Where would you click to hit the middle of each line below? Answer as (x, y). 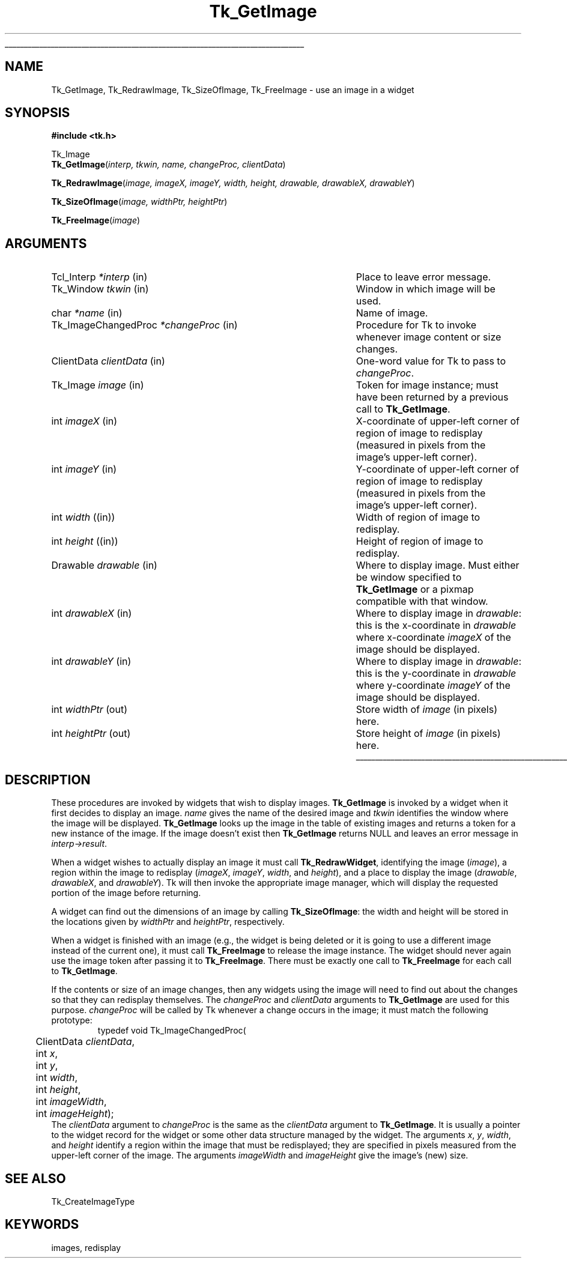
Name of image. (392, 313)
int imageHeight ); (75, 1114)
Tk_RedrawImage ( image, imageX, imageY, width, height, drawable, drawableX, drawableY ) (233, 183)
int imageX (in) (84, 421)
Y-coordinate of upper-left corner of (438, 469)
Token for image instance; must (427, 385)
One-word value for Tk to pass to (431, 361)
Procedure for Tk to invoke (416, 325)
